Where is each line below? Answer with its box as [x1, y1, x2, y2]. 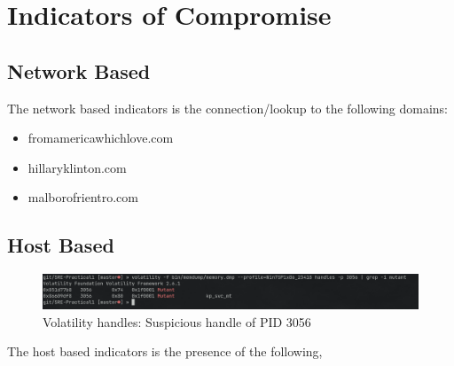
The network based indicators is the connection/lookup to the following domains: [7, 98, 449, 117]
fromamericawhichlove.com [27, 128, 174, 147]
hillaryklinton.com [27, 158, 127, 176]
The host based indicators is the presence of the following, [7, 342, 323, 361]
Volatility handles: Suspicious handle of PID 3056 [43, 312, 311, 331]
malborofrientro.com [27, 188, 138, 206]
